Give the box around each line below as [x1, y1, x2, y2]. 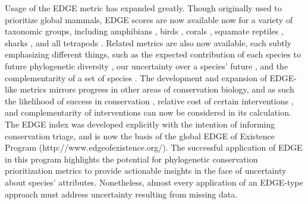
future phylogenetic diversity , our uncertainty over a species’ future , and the [5, 59, 288, 72]
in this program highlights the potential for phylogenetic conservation [5, 152, 258, 165]
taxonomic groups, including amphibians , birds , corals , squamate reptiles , [5, 25, 284, 37]
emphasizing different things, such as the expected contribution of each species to [5, 48, 301, 60]
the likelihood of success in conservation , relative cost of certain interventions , [5, 94, 294, 107]
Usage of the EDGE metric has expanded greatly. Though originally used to [5, 2, 282, 14]
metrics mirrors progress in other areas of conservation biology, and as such [20, 83, 294, 95]
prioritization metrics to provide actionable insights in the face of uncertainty [5, 164, 287, 177]
